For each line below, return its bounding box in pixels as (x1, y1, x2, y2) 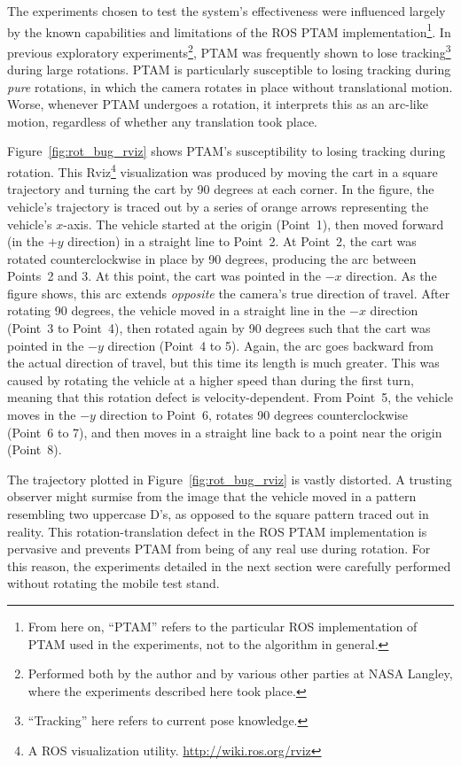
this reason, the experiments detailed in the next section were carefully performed (7, 556, 451, 575)
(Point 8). (7, 440, 62, 459)
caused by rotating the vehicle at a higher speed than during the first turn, (7, 370, 414, 389)
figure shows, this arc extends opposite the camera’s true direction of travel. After (7, 283, 450, 302)
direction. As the (346, 267, 437, 285)
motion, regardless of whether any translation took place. (7, 112, 318, 130)
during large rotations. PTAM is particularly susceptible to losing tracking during (7, 60, 451, 79)
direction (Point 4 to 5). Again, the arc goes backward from (107, 336, 434, 354)
